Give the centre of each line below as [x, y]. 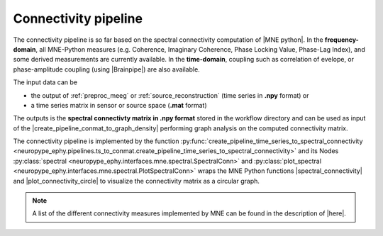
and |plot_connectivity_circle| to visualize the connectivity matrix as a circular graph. [137, 181]
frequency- [342, 40]
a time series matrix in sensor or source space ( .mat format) [119, 105]
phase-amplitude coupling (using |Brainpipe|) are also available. [106, 69]
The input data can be [45, 82]
